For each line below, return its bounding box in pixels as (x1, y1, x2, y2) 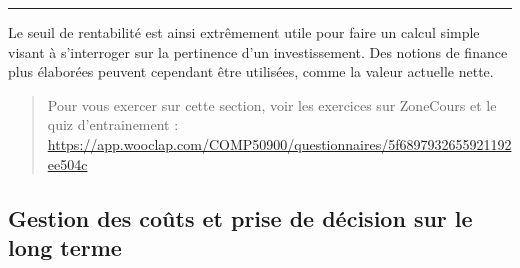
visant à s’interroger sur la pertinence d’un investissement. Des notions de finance (8, 41, 508, 62)
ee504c (47, 153, 88, 174)
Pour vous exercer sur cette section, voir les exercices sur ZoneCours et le (47, 94, 497, 115)
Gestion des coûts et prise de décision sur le (8, 202, 473, 233)
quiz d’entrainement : (47, 114, 179, 135)
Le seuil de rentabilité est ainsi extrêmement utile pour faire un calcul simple (8, 22, 480, 42)
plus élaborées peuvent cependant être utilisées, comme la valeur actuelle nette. (8, 61, 494, 82)
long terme (8, 231, 122, 262)
